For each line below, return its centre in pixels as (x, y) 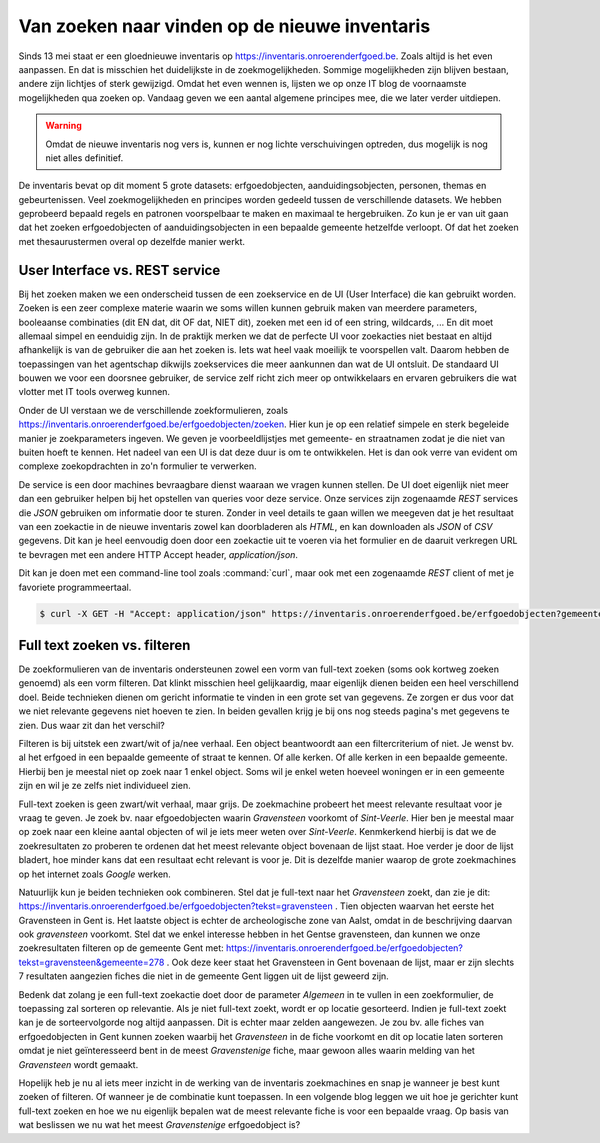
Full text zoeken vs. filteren (104, 645)
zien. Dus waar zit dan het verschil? (91, 725)
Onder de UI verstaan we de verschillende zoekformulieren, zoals (153, 410)
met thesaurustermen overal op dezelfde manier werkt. (131, 241)
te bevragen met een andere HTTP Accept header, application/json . (158, 554)
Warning (63, 126)
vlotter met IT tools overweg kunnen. (94, 392)
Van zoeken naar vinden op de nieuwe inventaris (224, 26)
